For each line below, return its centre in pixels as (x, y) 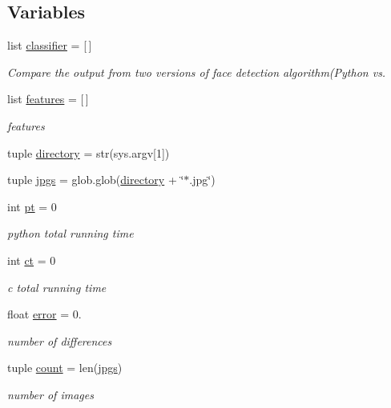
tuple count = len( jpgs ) (65, 368)
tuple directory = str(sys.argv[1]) (89, 152)
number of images (50, 394)
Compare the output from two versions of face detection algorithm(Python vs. (197, 72)
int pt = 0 (32, 206)
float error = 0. (44, 314)
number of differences (60, 340)
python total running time (71, 233)
